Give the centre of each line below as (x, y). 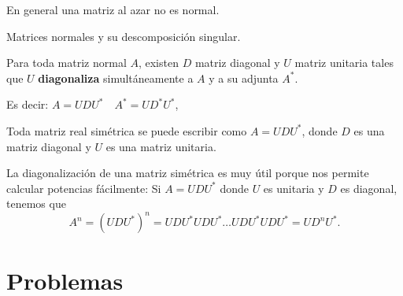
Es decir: (28, 104)
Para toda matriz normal (67, 63)
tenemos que (36, 203)
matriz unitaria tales (344, 63)
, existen (158, 63)
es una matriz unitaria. (161, 146)
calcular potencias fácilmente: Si (84, 188)
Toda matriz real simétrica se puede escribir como (127, 130)
